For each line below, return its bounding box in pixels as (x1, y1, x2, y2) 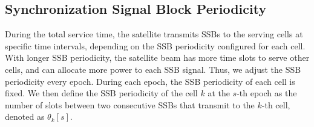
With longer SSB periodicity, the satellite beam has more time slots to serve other (5, 51, 310, 64)
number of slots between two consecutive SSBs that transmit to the (5, 98, 255, 111)
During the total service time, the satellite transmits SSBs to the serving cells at (5, 28, 303, 40)
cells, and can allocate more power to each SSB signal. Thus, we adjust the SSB (5, 63, 301, 75)
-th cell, (261, 98, 290, 111)
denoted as (5, 110, 45, 123)
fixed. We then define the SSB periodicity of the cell (5, 87, 198, 99)
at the (208, 87, 230, 99)
